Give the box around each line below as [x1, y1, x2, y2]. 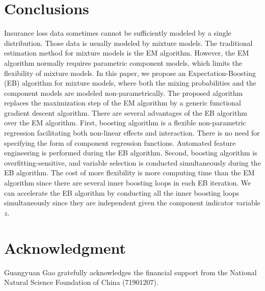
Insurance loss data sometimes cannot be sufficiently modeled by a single [4, 28, 231, 38]
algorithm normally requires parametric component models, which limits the [4, 57, 243, 68]
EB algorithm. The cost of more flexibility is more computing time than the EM [4, 167, 255, 178]
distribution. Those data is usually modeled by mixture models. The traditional [4, 37, 253, 48]
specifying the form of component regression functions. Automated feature [4, 137, 236, 148]
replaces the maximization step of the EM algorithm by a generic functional [4, 97, 241, 108]
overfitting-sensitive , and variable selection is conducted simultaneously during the [4, 157, 261, 168]
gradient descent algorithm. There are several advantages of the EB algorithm [4, 107, 247, 118]
